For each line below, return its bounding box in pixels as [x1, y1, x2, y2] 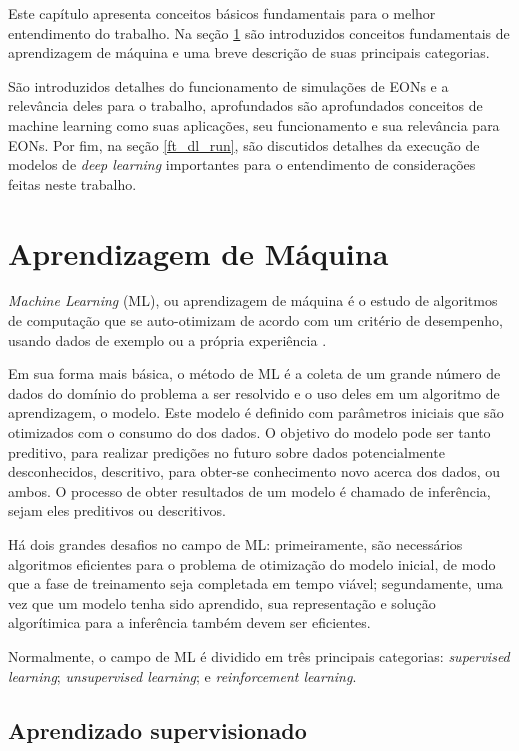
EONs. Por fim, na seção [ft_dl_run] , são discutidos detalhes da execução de [8, 134, 480, 155]
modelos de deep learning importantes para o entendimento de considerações [8, 154, 476, 175]
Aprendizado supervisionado [8, 714, 307, 745]
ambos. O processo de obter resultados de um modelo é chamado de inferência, [8, 480, 491, 501]
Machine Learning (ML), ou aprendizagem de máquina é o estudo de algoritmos [8, 290, 498, 311]
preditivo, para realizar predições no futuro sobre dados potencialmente [8, 441, 445, 462]
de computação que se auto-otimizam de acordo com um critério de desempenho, [8, 310, 503, 331]
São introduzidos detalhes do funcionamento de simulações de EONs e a [8, 75, 449, 96]
